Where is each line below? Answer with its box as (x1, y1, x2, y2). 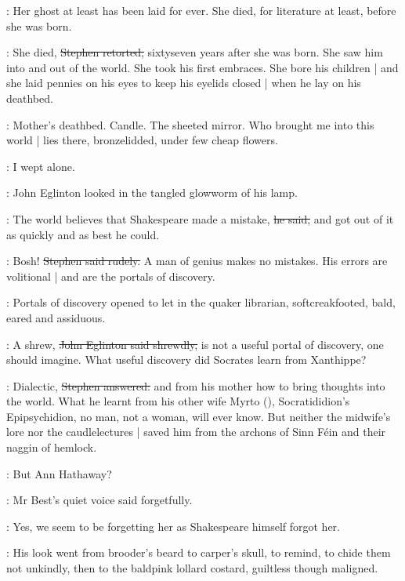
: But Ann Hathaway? (6, 465, 112, 481)
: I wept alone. (6, 158, 75, 174)
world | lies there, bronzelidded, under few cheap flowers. (6, 132, 278, 148)
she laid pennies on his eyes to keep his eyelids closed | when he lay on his (6, 74, 361, 91)
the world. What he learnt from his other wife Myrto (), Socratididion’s (6, 393, 350, 409)
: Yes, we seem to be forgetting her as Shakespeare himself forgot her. (6, 517, 340, 534)
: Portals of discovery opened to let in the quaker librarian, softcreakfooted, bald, (6, 294, 396, 310)
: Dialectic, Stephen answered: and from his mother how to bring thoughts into (6, 377, 385, 394)
